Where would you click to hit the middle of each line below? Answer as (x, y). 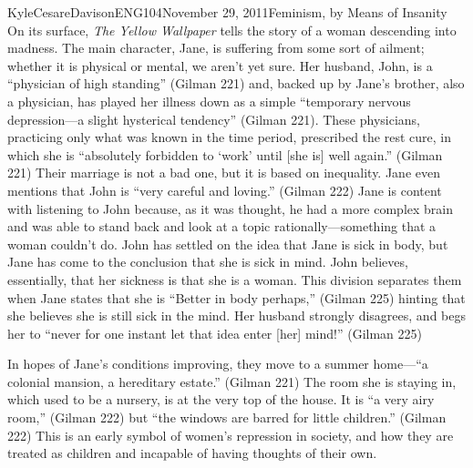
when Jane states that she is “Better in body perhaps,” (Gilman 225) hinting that (236, 297)
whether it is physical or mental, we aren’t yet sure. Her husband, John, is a (220, 65)
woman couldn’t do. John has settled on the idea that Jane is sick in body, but (228, 244)
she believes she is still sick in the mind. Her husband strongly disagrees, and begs (236, 315)
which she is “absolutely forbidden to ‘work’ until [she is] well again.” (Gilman (225, 154)
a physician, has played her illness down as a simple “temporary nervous (209, 101)
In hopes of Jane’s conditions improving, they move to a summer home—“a (218, 364)
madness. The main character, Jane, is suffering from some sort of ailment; (216, 48)
